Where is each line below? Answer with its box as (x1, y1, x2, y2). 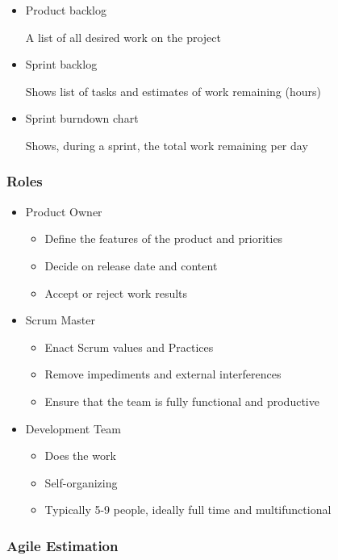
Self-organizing (44, 474, 118, 491)
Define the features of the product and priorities (44, 230, 283, 247)
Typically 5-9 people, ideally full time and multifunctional (44, 501, 332, 518)
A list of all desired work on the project (25, 28, 221, 45)
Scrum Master (25, 311, 95, 328)
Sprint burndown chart (25, 110, 139, 127)
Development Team (25, 420, 121, 437)
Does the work (44, 447, 116, 464)
